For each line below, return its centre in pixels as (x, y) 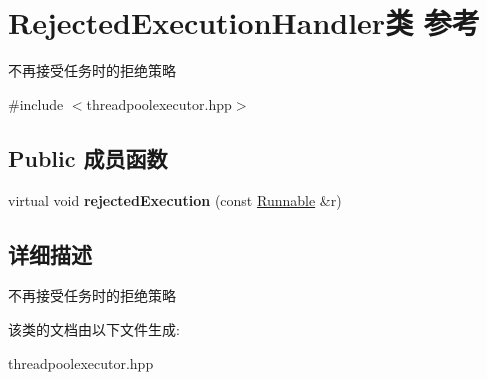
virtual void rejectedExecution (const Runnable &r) (175, 199)
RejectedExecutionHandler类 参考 (244, 22)
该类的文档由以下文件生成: (94, 328)
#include (36, 103)
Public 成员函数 (88, 157)
